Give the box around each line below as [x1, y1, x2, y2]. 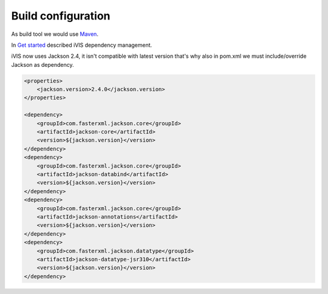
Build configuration [11, 9, 111, 22]
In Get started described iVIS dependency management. [11, 41, 152, 49]
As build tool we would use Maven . [11, 30, 98, 38]
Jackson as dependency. [11, 61, 74, 68]
